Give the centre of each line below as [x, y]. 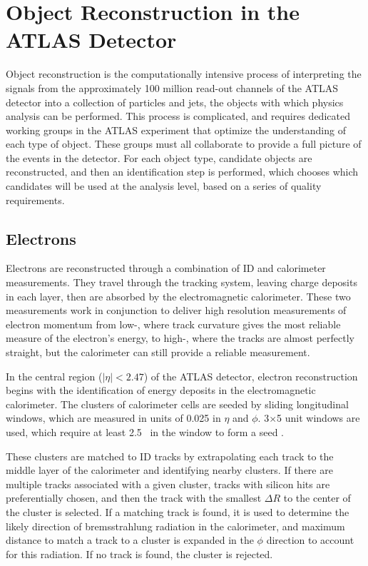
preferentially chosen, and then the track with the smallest [134, 498]
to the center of [317, 498]
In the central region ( [54, 376]
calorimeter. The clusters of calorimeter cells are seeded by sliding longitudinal [177, 404]
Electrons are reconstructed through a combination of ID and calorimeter [166, 268]
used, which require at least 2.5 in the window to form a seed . [145, 431]
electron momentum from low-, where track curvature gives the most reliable [173, 324]
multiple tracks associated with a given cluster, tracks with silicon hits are [168, 484]
